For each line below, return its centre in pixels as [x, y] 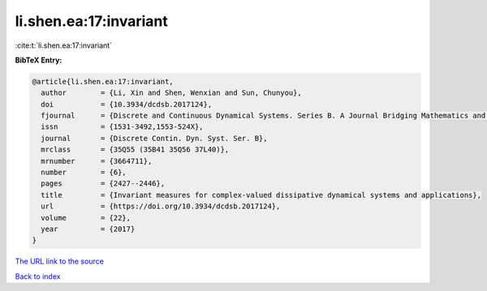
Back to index [38, 276]
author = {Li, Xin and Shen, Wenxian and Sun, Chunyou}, [171, 93]
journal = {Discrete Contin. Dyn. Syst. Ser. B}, [154, 138]
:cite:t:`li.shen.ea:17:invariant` [64, 45]
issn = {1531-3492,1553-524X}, [122, 127]
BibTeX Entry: [39, 60]
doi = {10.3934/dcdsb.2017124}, [127, 104]
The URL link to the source [60, 261]
